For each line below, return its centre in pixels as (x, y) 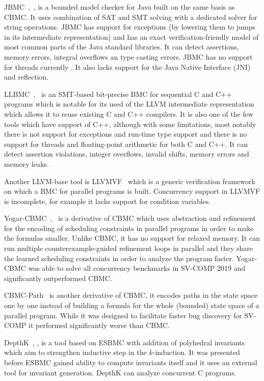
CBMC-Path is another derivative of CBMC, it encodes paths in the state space (131, 295)
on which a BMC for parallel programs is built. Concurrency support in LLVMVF (132, 191)
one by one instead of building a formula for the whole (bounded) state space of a (132, 305)
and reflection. (27, 77)
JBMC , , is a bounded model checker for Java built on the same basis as (120, 7)
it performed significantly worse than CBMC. (99, 325)
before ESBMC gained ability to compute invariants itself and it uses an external (131, 362)
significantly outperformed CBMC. (58, 278)
